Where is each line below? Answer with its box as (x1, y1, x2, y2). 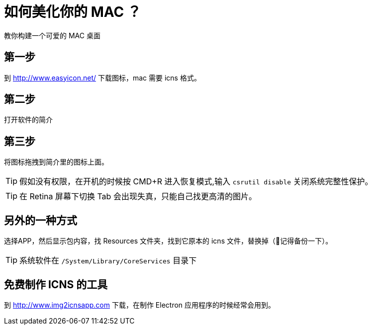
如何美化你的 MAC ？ (4, 3, 141, 20)
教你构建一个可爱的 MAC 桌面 (4, 31, 100, 40)
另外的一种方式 (4, 214, 77, 227)
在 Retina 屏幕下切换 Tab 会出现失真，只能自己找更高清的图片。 (19, 191, 257, 202)
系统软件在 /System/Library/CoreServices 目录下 (19, 255, 197, 266)
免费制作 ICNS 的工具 (4, 278, 108, 291)
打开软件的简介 (4, 115, 53, 124)
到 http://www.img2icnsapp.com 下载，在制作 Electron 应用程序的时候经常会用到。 (4, 300, 276, 309)
